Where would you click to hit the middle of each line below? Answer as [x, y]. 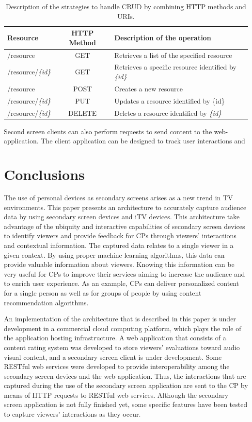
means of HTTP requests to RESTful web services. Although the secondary [116, 395]
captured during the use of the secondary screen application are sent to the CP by [126, 385]
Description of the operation [163, 37]
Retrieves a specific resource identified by [175, 67]
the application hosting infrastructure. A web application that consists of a [115, 338]
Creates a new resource [148, 88]
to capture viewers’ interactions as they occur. [72, 414]
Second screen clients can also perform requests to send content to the [108, 131]
